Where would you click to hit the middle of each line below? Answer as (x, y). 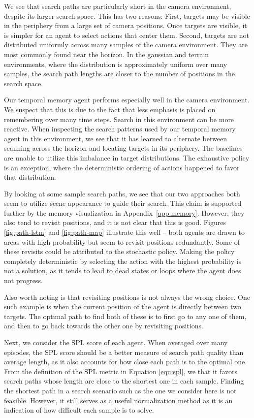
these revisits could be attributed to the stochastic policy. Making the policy (119, 251)
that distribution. (30, 177)
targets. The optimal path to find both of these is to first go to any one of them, (125, 316)
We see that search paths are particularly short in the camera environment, (118, 6)
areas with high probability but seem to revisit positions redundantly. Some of (122, 241)
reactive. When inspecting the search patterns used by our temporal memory (120, 129)
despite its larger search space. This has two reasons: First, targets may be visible (127, 16)
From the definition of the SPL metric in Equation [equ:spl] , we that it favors (121, 371)
